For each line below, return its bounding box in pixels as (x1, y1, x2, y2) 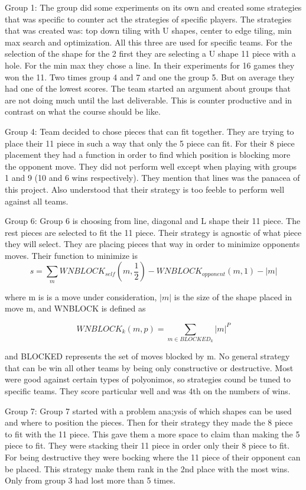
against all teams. (5, 194, 69, 207)
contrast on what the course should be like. (5, 105, 161, 118)
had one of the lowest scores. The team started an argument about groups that (5, 82, 291, 95)
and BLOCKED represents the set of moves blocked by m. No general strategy (5, 350, 290, 362)
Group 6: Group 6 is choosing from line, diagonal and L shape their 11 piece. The (5, 215, 301, 227)
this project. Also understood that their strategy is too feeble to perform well (5, 183, 285, 195)
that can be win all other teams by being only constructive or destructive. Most (5, 361, 294, 374)
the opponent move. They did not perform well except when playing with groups (5, 160, 297, 172)
